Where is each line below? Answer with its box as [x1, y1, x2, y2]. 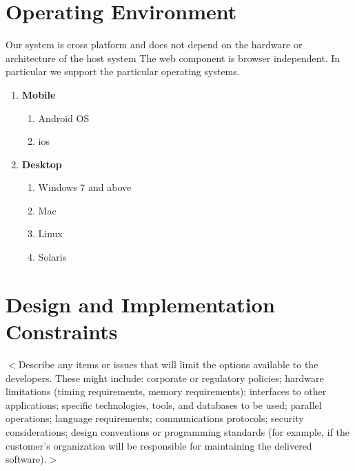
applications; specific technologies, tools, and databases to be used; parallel [6, 397, 322, 412]
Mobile [21, 87, 56, 101]
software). [6, 452, 47, 466]
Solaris [38, 250, 67, 264]
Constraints [6, 317, 118, 345]
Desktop [21, 157, 62, 171]
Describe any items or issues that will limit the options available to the [18, 357, 318, 371]
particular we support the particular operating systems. [6, 64, 240, 79]
